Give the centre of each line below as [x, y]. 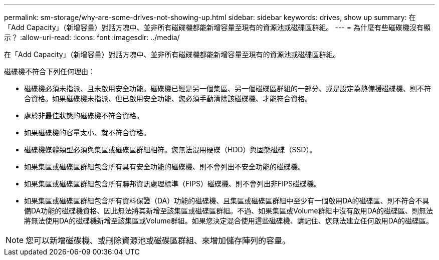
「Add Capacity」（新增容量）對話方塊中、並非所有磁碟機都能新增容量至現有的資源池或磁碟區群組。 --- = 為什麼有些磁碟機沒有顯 [217, 27]
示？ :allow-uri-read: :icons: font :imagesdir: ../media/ [92, 37]
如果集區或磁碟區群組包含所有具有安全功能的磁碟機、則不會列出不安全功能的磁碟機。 [164, 167]
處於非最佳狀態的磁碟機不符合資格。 [84, 115]
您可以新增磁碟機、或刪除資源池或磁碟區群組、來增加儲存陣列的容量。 [158, 240]
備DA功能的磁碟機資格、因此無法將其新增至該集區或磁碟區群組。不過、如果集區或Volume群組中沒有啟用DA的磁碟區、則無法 [229, 211]
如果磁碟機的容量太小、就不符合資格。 [87, 133]
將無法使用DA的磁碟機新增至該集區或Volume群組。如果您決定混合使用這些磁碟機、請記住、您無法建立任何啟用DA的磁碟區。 [229, 221]
